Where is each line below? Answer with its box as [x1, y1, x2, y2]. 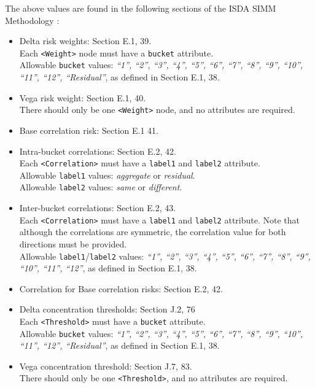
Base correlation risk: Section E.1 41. [19, 123, 159, 136]
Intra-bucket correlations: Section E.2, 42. [19, 144, 176, 157]
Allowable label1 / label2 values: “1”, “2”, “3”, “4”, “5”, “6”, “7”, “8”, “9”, [19, 249, 311, 262]
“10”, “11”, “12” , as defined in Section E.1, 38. [19, 262, 197, 274]
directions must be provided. [19, 237, 127, 250]
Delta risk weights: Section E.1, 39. [19, 34, 152, 47]
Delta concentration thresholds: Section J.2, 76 [19, 303, 195, 316]
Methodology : [5, 14, 60, 26]
